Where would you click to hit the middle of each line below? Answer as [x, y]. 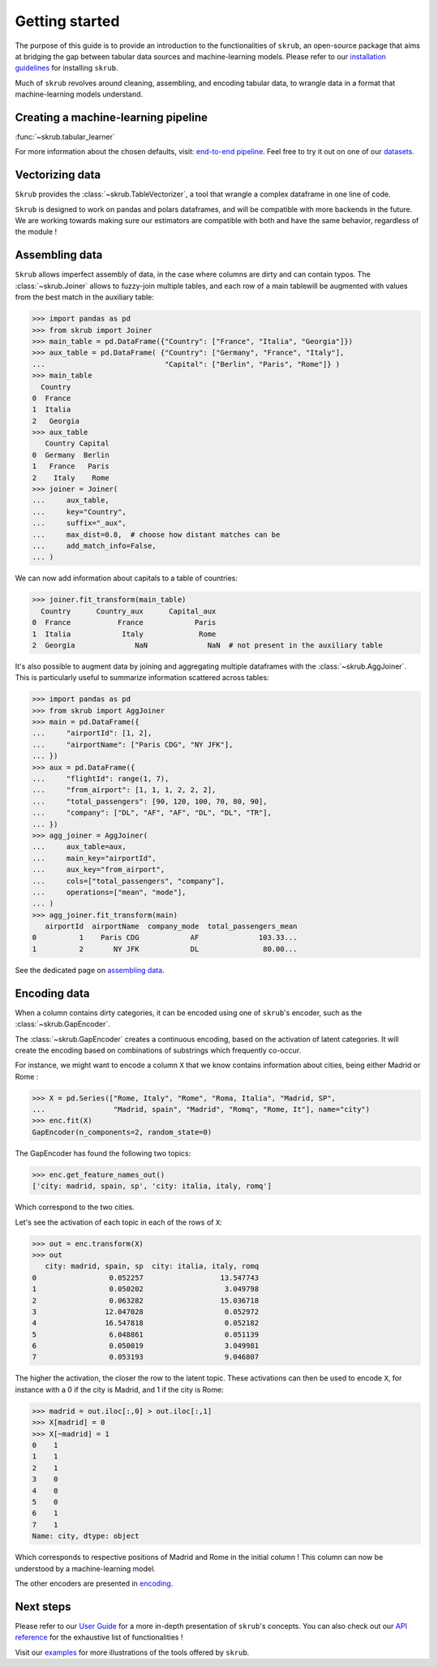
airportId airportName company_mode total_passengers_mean [171, 926]
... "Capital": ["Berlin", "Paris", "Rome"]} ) [186, 364]
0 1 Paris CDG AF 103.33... [165, 938]
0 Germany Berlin [71, 455]
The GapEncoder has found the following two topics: [103, 1153]
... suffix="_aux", [79, 523]
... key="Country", [79, 512]
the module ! [36, 232]
